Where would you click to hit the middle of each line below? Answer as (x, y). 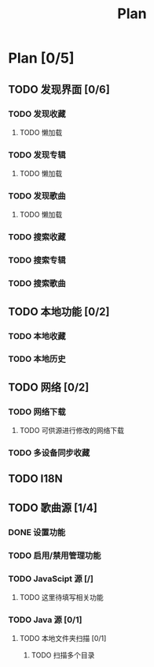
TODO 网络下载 (37, 412)
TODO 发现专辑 (37, 155)
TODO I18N (35, 479)
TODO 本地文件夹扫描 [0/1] (63, 639)
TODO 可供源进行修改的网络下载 (71, 431)
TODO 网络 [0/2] (49, 387)
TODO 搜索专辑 (37, 260)
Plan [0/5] (41, 58)
